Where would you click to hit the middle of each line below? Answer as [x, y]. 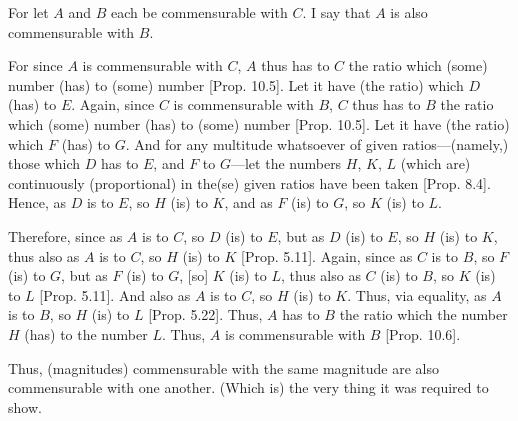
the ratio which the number [423, 314]
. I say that [336, 12]
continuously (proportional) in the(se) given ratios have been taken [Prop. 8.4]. [249, 182]
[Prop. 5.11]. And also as [115, 294]
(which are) [435, 163]
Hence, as [37, 202]
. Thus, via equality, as [417, 294]
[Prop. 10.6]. [423, 333]
